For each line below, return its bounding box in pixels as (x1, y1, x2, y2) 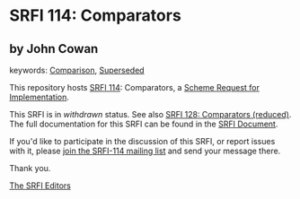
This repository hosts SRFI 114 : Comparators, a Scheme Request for (9, 82, 260, 92)
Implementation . (9, 91, 70, 102)
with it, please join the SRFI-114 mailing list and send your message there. (9, 145, 281, 156)
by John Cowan (9, 41, 99, 56)
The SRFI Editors (9, 180, 72, 191)
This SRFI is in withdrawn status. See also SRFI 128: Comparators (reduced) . (9, 109, 292, 119)
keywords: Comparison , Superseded (9, 65, 146, 75)
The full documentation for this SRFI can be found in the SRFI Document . (9, 118, 278, 129)
